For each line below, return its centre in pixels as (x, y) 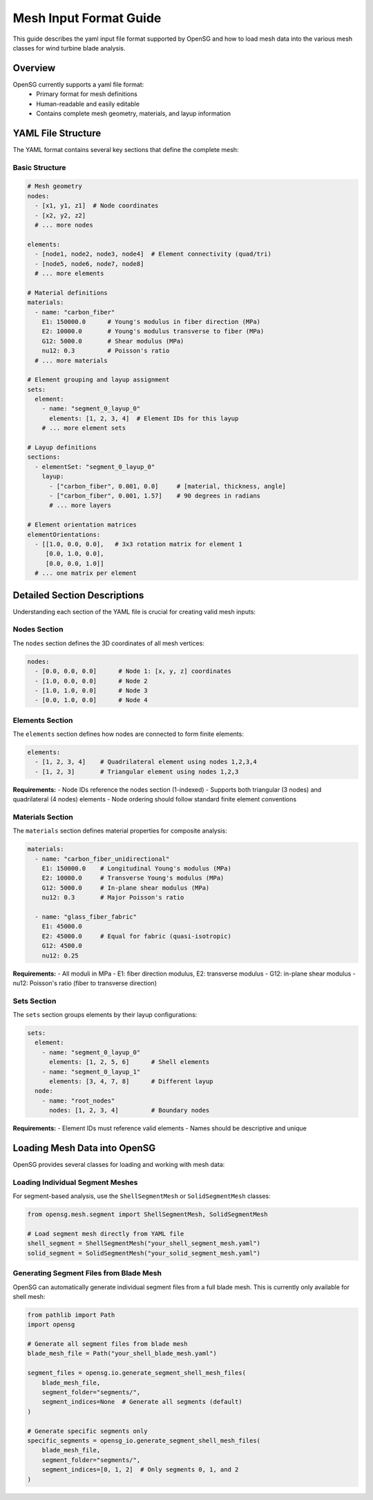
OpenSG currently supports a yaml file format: (78, 84)
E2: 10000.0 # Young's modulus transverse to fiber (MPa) (153, 331)
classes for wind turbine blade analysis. (69, 48)
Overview (34, 68)
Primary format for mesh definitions (87, 94)
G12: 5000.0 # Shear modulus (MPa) (113, 341)
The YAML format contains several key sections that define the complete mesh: (126, 149)
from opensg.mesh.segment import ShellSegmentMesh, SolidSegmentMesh (147, 1215)
